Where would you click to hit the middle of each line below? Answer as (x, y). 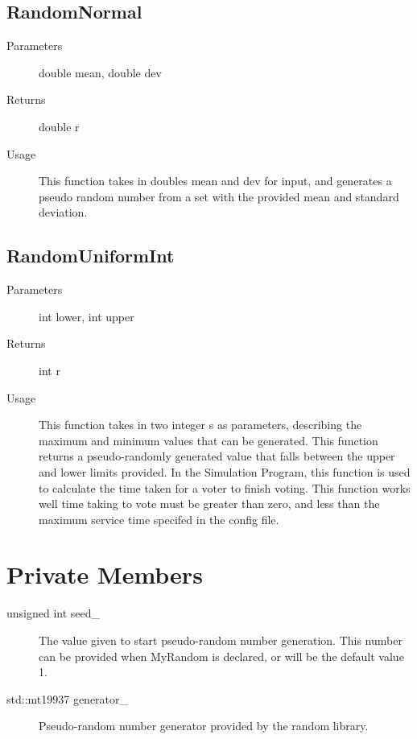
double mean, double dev (100, 72)
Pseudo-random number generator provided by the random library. (204, 726)
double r (59, 126)
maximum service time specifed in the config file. (159, 519)
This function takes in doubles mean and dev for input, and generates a (215, 181)
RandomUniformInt (91, 256)
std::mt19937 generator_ (68, 698)
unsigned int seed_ (54, 613)
